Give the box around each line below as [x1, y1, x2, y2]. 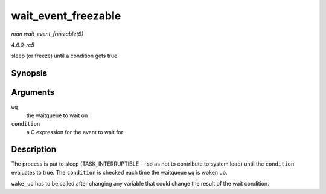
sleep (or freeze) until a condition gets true [11, 52, 118, 60]
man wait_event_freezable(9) [11, 30, 84, 37]
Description [11, 144, 57, 155]
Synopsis [11, 68, 48, 79]
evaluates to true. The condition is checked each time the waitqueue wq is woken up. [11, 169, 228, 176]
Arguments [11, 88, 55, 98]
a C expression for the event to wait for [26, 129, 124, 136]
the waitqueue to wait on [26, 112, 88, 119]
